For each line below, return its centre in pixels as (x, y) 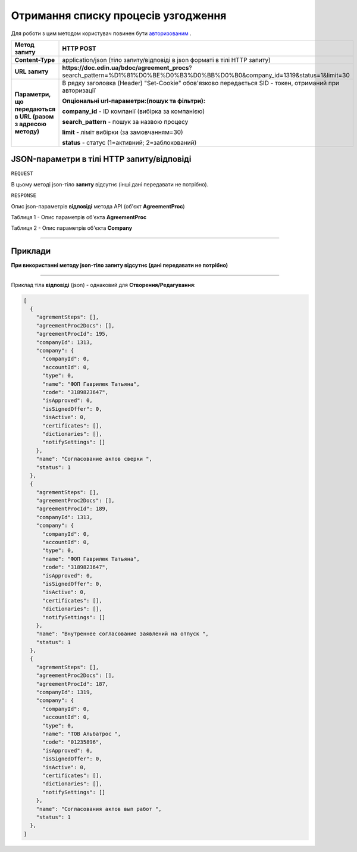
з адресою (31, 124)
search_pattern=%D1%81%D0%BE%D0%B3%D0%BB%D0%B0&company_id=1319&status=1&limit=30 (206, 75)
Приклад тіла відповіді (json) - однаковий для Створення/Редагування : (103, 285)
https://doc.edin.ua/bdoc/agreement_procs (126, 67)
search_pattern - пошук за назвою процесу (125, 121)
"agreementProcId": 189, (72, 509)
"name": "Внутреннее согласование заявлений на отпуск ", (122, 634)
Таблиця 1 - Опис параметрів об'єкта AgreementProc (79, 217)
